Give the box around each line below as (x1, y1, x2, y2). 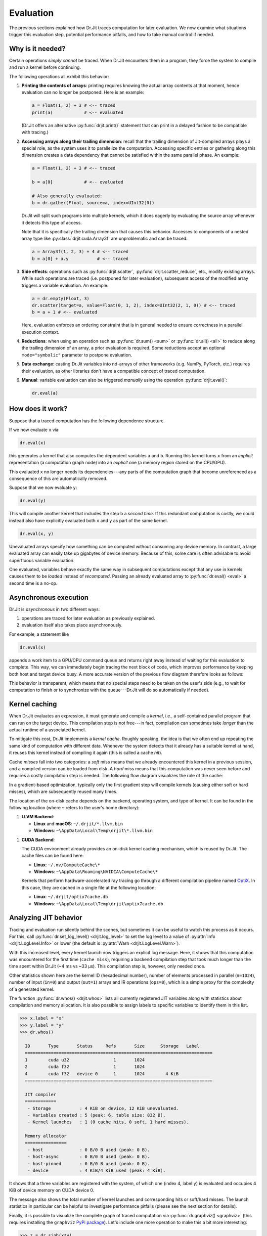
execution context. (21, 329, 59, 335)
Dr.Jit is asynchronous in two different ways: (9, 606, 100, 612)
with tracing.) (21, 129, 49, 135)
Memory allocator (25, 1133, 67, 1139)
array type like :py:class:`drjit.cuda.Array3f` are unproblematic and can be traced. (21, 235, 188, 242)
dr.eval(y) (19, 498, 46, 504)
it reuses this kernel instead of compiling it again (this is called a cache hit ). (9, 750, 163, 756)
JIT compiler (25, 1092, 56, 1097)
